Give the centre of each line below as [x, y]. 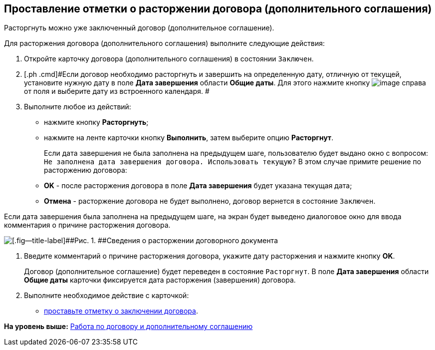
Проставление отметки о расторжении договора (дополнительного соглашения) [218, 9]
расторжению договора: [86, 170]
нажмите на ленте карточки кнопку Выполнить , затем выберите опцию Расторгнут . [189, 138]
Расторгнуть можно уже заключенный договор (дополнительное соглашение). [139, 28]
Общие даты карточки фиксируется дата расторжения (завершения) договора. [160, 280]
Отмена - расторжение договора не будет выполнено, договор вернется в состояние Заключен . [210, 201]
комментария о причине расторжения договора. [87, 225]
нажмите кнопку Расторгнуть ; [96, 122]
